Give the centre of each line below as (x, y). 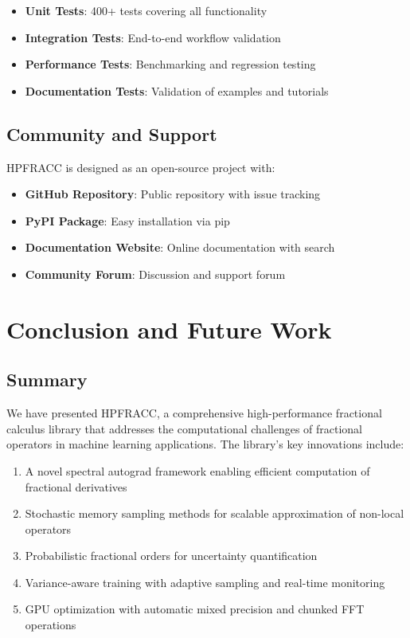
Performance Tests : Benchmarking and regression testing (170, 64)
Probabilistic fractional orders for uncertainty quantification (171, 556)
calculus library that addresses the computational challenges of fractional (185, 428)
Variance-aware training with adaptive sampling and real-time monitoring (205, 582)
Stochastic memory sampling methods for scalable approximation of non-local (215, 513)
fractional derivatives (76, 486)
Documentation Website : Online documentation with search (180, 247)
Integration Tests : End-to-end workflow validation (153, 37)
